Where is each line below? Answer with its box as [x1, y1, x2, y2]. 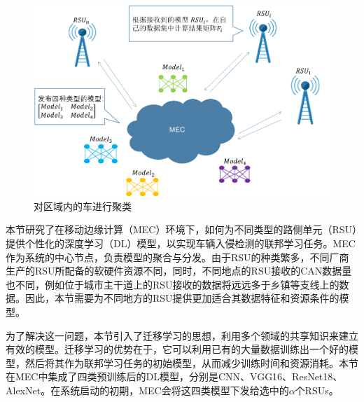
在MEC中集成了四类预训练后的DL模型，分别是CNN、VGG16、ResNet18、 [6, 369, 343, 384]
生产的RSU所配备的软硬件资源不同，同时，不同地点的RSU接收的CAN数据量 [6, 263, 352, 278]
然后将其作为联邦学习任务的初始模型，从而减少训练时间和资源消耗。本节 [24, 355, 358, 370]
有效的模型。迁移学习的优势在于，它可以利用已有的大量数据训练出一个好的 [6, 342, 349, 356]
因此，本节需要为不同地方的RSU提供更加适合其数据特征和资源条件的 [24, 291, 339, 305]
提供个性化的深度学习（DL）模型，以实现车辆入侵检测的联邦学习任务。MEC [6, 236, 356, 251]
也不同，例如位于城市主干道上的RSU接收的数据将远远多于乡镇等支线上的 [6, 277, 339, 291]
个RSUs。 [295, 383, 339, 398]
